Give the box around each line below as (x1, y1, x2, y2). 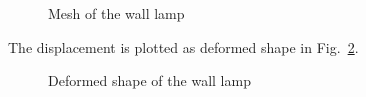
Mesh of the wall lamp (48, 3, 185, 23)
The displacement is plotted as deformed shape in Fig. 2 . (8, 36, 359, 57)
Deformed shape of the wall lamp (48, 70, 251, 91)
